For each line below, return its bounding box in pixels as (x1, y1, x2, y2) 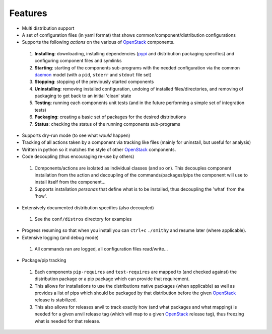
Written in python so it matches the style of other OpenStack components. (22, 146, 176, 152)
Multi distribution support (22, 25, 75, 31)
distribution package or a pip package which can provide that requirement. (34, 276, 190, 282)
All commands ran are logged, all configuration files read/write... (34, 246, 168, 252)
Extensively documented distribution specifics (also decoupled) (22, 204, 154, 211)
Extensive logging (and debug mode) (22, 234, 99, 240)
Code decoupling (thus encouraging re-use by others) (22, 153, 134, 159)
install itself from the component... (34, 179, 106, 185)
